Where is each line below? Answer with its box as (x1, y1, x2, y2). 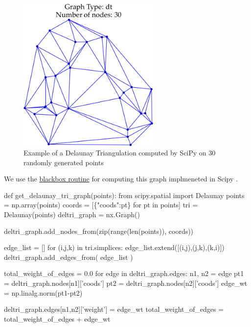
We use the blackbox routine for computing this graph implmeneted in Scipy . (4, 174, 238, 184)
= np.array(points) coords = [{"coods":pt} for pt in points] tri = (4, 200, 198, 210)
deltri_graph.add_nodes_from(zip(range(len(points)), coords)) (4, 226, 194, 236)
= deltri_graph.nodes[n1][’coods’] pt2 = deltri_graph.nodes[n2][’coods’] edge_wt (4, 278, 248, 288)
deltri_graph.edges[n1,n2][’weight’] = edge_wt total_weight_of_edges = (4, 304, 224, 314)
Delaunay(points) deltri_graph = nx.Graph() (4, 209, 140, 220)
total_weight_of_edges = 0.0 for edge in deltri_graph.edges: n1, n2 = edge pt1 (4, 268, 244, 278)
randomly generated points (23, 157, 104, 167)
